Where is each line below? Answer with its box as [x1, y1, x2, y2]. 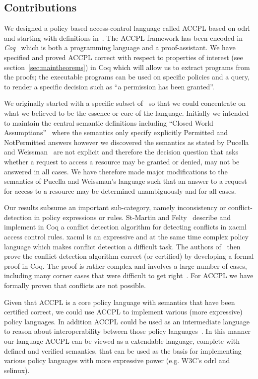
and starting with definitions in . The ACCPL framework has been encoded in [4, 32, 243, 43]
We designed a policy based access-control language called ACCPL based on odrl [4, 23, 250, 33]
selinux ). [4, 365, 30, 375]
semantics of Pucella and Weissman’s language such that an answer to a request [4, 176, 247, 186]
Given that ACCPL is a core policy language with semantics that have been [4, 297, 235, 307]
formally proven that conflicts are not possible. [4, 280, 146, 291]
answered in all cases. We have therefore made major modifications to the [4, 166, 228, 176]
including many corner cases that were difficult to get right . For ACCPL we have [4, 270, 254, 281]
